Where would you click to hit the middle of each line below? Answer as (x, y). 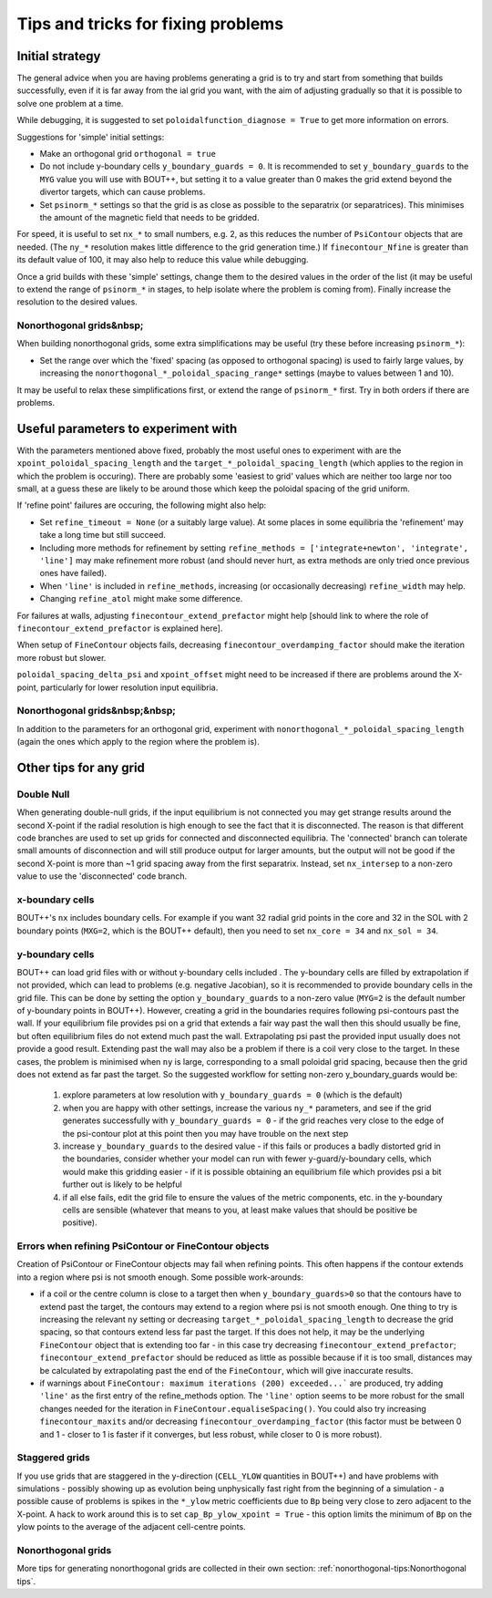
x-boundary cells (56, 900)
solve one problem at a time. (70, 103)
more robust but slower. (61, 657)
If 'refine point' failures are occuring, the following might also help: (142, 505)
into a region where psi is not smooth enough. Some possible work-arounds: (160, 1277)
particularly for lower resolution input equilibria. (129, 687)
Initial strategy (59, 56)
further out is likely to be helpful (122, 1184)
